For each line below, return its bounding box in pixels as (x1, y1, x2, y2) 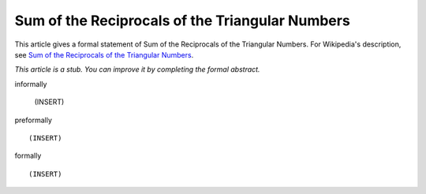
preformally (14, 115, 53, 125)
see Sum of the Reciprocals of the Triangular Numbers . (14, 50, 194, 59)
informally (14, 79, 47, 88)
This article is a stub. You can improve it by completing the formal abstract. (14, 65, 260, 74)
